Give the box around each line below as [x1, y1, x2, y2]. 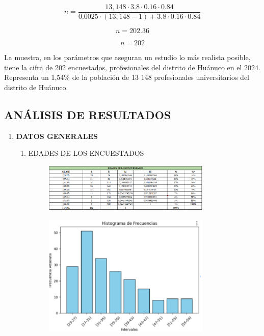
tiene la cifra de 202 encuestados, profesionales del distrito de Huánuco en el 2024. [4, 62, 260, 72]
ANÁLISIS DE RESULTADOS [4, 106, 171, 122]
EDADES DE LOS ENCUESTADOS [28, 148, 144, 158]
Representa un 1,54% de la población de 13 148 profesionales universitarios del [4, 72, 250, 82]
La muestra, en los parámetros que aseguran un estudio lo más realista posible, [4, 52, 251, 63]
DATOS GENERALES [16, 130, 98, 141]
